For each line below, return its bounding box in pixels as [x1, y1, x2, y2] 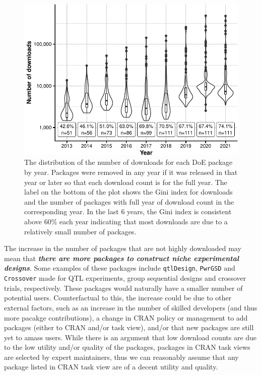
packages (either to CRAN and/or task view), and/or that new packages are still [4, 322, 254, 333]
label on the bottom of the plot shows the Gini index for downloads [24, 186, 233, 197]
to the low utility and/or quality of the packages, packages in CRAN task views [4, 342, 250, 352]
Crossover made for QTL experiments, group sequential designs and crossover [4, 273, 246, 283]
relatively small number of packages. [24, 226, 137, 236]
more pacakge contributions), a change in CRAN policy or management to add [4, 312, 248, 323]
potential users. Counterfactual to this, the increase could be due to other [4, 292, 232, 303]
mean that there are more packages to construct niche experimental [4, 253, 239, 263]
